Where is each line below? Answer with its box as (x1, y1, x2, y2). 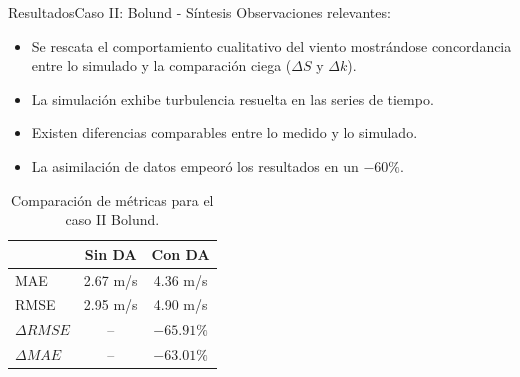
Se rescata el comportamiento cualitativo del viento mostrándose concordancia (31, 35, 512, 56)
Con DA (151, 243, 210, 264)
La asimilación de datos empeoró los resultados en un (31, 155, 359, 176)
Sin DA (84, 243, 137, 264)
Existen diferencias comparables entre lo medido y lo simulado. (31, 122, 418, 143)
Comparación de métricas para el (11, 189, 214, 210)
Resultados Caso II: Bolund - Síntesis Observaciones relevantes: (8, 2, 391, 22)
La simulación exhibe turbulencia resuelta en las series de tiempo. (31, 88, 434, 109)
